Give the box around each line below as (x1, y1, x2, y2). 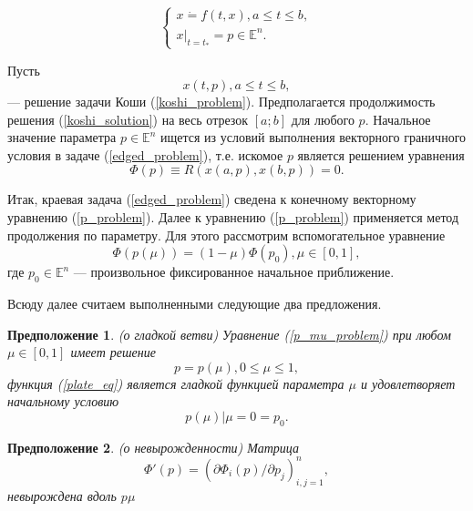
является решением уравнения (297, 145, 465, 164)
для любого (291, 109, 355, 128)
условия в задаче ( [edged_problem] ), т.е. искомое (7, 145, 283, 164)
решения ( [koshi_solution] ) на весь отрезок (7, 109, 249, 128)
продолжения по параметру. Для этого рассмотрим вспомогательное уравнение (7, 225, 446, 244)
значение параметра (7, 128, 117, 147)
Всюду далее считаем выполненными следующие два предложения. (7, 294, 382, 313)
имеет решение (70, 342, 156, 362)
